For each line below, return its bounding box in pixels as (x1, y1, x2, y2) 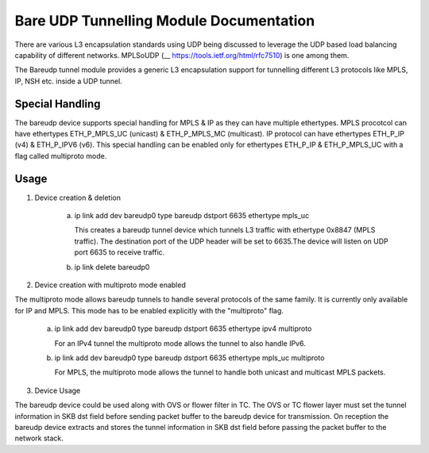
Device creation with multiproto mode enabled (34, 280, 186, 290)
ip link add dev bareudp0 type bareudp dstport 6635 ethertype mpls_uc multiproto (54, 353, 325, 363)
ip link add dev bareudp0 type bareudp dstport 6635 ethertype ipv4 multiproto (54, 324, 312, 333)
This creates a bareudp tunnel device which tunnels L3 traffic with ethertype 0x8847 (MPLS (74, 225, 376, 235)
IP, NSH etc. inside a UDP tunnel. (14, 76, 122, 86)
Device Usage (34, 386, 81, 395)
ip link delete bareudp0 (74, 262, 150, 271)
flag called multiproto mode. (14, 151, 107, 160)
